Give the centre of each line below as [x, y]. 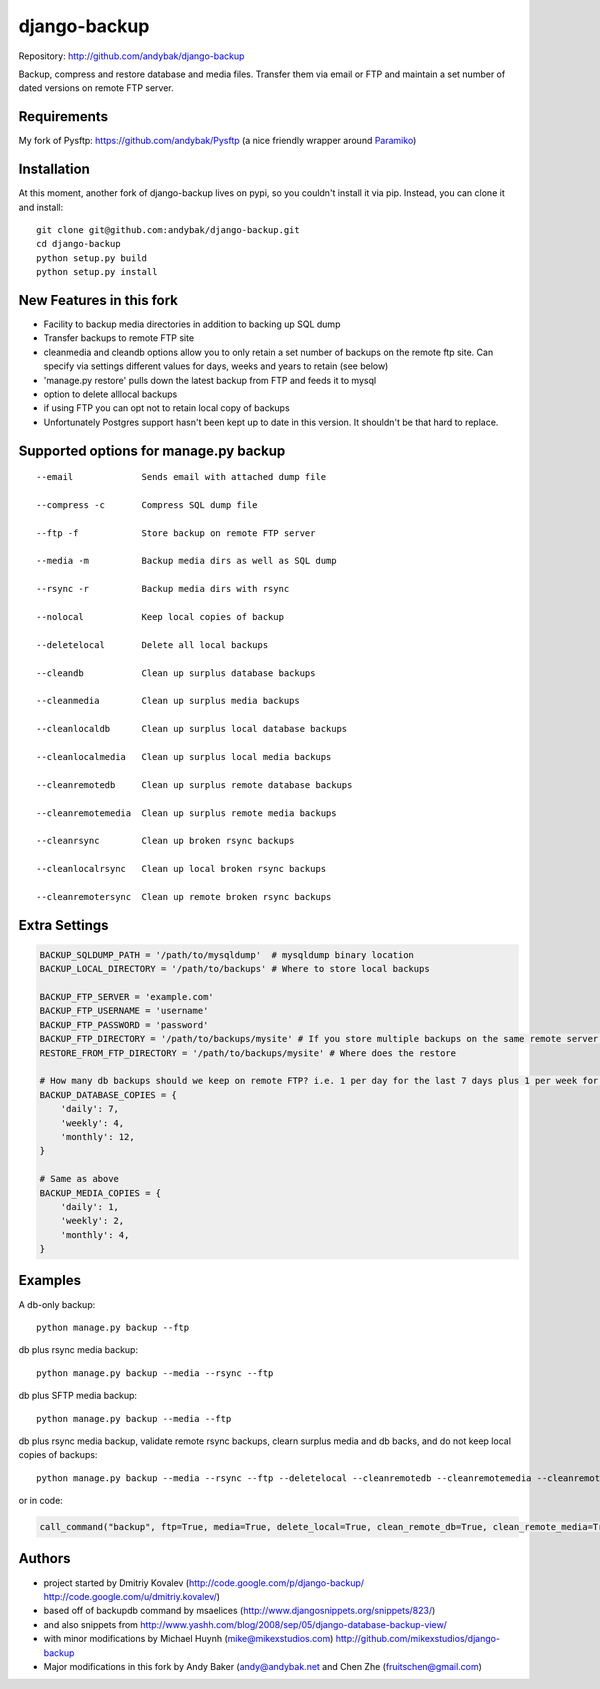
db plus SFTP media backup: [78, 1396]
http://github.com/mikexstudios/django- [417, 1639]
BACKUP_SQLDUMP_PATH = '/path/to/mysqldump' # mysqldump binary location [227, 954]
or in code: [41, 1501]
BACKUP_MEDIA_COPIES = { [100, 1193]
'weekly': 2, [92, 1221]
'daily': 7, [90, 1109]
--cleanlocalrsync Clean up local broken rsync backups [181, 869]
